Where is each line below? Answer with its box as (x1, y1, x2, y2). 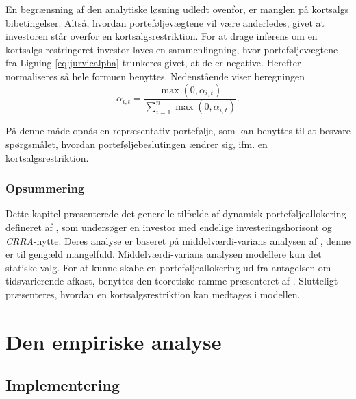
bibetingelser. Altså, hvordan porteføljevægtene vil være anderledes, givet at (5, 15, 325, 29)
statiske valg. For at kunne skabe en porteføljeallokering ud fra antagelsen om (5, 260, 331, 274)
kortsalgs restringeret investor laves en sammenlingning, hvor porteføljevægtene (5, 42, 338, 56)
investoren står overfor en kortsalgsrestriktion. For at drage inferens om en (5, 29, 318, 43)
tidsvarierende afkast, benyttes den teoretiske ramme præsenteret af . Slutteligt (5, 274, 338, 288)
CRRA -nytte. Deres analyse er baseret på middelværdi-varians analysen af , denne (5, 233, 351, 247)
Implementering (5, 374, 120, 396)
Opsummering (5, 180, 85, 197)
